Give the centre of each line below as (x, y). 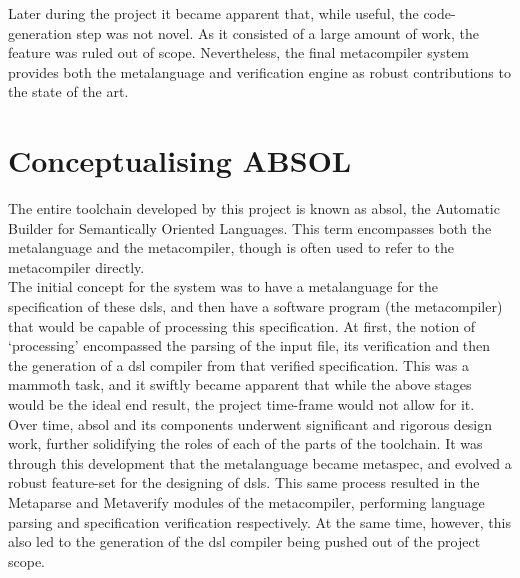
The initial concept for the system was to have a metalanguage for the (223, 286)
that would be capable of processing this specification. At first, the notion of (242, 325)
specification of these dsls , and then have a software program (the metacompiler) (255, 306)
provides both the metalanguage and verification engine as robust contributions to (259, 71)
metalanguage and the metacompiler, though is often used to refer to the (231, 247)
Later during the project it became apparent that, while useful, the (213, 13)
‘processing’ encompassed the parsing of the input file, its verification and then (249, 345)
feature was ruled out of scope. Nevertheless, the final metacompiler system (239, 52)
